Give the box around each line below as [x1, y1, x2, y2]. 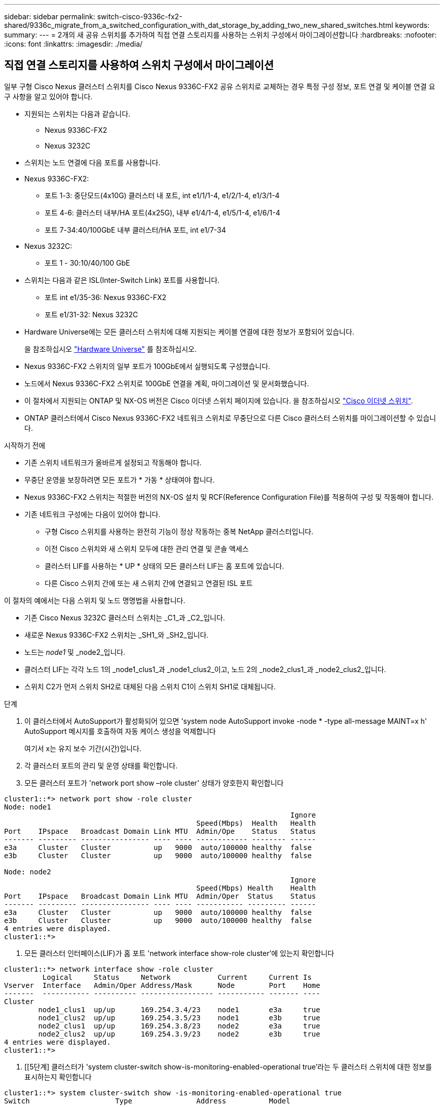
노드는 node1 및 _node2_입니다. [24, 647, 126, 656]
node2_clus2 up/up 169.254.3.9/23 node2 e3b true [38, 1029, 320, 1038]
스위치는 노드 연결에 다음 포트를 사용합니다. [24, 158, 161, 167]
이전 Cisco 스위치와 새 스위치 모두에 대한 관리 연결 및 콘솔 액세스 [45, 544, 249, 553]
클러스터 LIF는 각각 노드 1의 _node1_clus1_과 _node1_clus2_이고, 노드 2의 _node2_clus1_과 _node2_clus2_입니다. [24, 665, 386, 674]
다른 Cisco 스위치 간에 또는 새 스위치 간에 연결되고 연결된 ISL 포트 [45, 578, 253, 587]
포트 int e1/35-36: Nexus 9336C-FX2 [45, 292, 167, 302]
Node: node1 [4, 802, 51, 811]
